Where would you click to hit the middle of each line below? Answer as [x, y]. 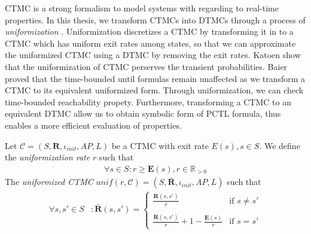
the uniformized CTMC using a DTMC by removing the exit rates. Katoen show [153, 55]
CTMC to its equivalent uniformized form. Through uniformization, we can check [154, 90]
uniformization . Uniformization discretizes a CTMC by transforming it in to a [149, 31]
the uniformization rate [48, 157]
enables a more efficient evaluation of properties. [93, 125]
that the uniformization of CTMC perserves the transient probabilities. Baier [146, 66]
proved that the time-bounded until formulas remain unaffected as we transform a [155, 78]
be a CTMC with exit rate [160, 145]
